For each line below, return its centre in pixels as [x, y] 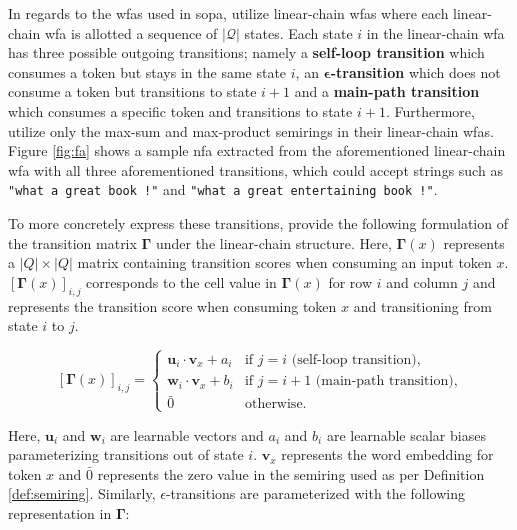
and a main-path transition [387, 91]
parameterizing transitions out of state [126, 454]
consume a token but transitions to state [132, 91]
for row [350, 281]
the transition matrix [72, 242]
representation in [60, 512]
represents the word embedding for [387, 454]
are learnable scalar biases [406, 434]
